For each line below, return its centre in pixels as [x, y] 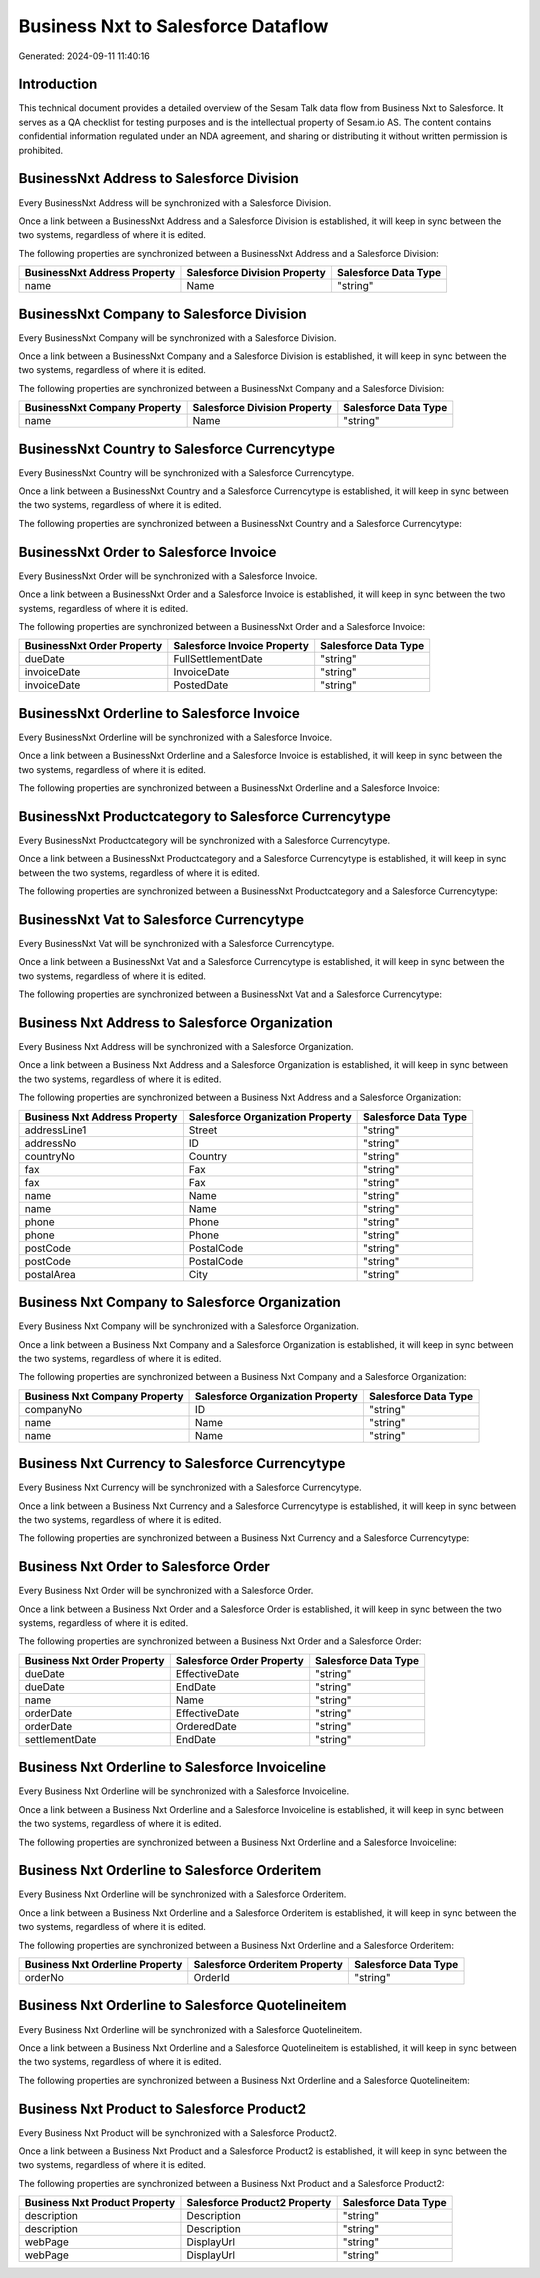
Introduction [58, 84]
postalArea [50, 1274]
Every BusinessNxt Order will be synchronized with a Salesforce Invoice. [168, 576]
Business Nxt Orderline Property [103, 1965]
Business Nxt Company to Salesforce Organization [180, 1302]
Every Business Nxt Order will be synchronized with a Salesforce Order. [166, 1591]
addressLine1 [55, 1130]
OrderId [211, 1978]
